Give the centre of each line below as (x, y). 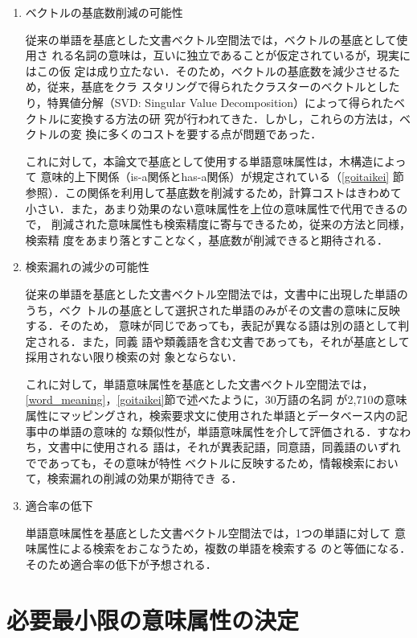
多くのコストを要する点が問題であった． (215, 134)
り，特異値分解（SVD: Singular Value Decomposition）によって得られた (209, 102)
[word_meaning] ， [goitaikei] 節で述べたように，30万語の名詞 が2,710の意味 (216, 399)
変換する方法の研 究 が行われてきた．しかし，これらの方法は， (235, 118)
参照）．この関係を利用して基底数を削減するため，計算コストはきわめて (213, 192)
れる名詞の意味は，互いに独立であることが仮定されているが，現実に (231, 55)
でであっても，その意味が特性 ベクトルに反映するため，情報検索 (195, 462)
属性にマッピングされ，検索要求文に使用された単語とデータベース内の (211, 416)
